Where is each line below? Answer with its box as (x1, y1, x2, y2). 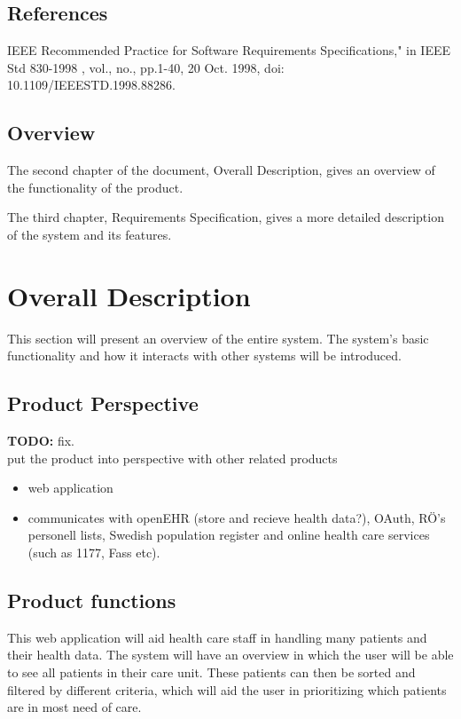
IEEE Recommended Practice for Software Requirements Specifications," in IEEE (7, 41, 451, 59)
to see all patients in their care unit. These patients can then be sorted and (7, 663, 416, 682)
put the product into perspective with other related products (7, 448, 338, 467)
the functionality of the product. (7, 178, 184, 196)
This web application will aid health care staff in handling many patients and (7, 628, 427, 646)
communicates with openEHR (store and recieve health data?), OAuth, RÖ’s (27, 508, 446, 526)
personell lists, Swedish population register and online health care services (27, 525, 430, 544)
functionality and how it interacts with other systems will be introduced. (7, 346, 402, 365)
